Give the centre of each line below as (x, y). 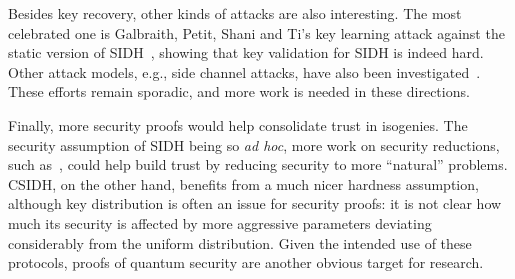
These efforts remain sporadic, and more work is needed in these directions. (239, 91)
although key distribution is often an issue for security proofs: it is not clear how (255, 203)
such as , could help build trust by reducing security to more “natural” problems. (258, 164)
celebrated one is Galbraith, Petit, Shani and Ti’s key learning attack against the (256, 32)
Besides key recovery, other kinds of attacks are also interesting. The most (235, 13)
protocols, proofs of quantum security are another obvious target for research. (246, 262)
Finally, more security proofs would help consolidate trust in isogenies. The (238, 124)
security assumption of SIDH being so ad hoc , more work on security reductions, (254, 144)
